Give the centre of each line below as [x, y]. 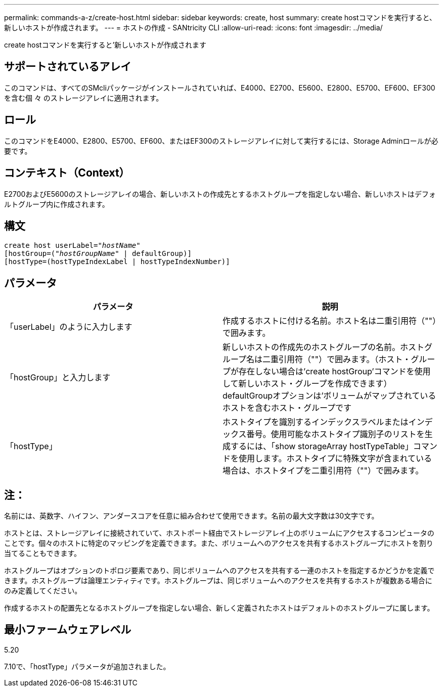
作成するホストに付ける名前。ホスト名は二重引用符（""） [329, 321]
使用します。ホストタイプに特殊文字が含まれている [335, 459]
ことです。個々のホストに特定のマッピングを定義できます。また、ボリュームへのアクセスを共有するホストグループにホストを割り [219, 543]
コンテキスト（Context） [67, 173]
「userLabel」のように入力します [69, 327]
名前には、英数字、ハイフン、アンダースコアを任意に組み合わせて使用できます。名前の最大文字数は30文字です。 [191, 516]
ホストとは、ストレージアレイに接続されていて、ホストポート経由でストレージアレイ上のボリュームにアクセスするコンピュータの [219, 533]
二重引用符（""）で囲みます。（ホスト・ [337, 359]
